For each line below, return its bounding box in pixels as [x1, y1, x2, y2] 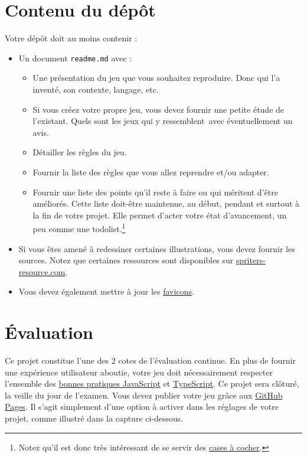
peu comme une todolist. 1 [32, 221, 126, 234]
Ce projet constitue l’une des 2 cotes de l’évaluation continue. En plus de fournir [5, 354, 296, 367]
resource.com [18, 265, 66, 278]
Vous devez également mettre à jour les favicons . [18, 285, 194, 298]
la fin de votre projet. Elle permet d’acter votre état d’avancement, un [32, 208, 287, 221]
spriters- [236, 254, 266, 266]
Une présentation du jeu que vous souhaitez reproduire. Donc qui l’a [32, 71, 280, 84]
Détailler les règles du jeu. [32, 146, 127, 158]
